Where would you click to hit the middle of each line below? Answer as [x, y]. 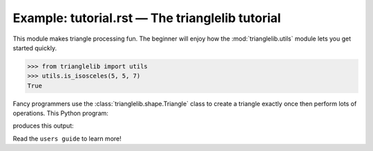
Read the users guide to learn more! [67, 139]
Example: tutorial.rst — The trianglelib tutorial [147, 18]
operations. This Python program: [60, 113]
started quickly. [35, 48]
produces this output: [43, 126]
